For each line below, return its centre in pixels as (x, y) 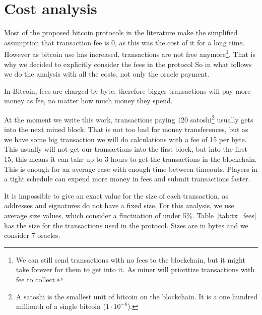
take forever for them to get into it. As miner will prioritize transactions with (135, 269)
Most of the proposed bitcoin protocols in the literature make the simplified (121, 33)
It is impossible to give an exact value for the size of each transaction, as (116, 195)
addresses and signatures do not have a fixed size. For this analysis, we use (119, 205)
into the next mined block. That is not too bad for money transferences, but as (126, 129)
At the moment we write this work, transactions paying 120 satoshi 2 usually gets (129, 118)
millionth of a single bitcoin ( (61, 306)
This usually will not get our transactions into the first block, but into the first (126, 149)
